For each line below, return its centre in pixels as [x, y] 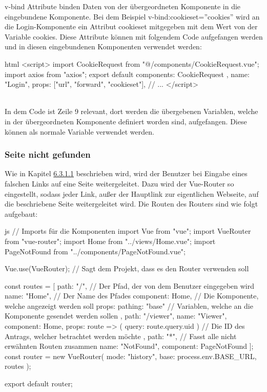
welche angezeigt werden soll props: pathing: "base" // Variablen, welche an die [129, 305]
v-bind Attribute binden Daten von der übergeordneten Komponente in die [123, 6]
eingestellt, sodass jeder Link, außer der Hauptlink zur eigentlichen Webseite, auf [132, 193]
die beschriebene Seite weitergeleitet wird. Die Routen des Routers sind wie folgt [131, 204]
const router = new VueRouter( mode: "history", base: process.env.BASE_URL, [131, 356]
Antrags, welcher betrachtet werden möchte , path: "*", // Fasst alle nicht [121, 336]
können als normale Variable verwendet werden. [79, 131]
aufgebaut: [21, 213]
